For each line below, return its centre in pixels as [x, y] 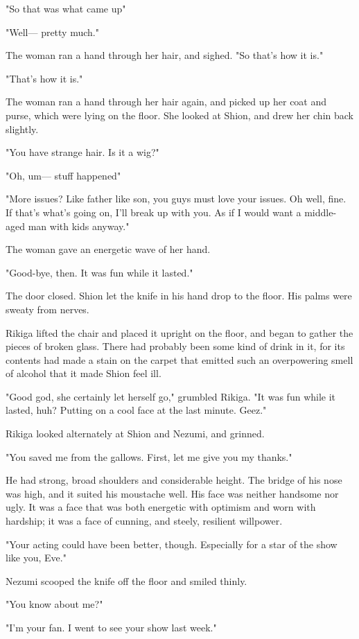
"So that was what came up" [66, 8]
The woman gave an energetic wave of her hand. [108, 249]
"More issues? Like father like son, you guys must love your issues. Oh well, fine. [176, 199]
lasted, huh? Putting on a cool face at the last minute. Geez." [136, 410]
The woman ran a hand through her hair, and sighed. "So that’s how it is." [165, 55]
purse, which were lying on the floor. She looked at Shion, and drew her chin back [179, 115]
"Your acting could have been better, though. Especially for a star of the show [172, 544]
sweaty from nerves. [47, 309]
